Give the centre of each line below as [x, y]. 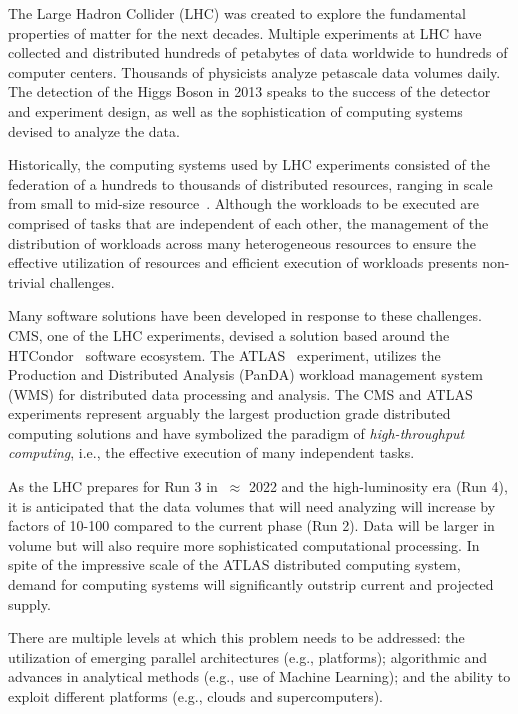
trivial [27, 281]
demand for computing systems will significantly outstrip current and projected [251, 584]
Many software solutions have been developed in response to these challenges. [245, 315]
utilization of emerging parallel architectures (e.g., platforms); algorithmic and [248, 656]
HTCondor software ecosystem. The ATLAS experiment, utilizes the [224, 354]
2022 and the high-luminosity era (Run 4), [378, 486]
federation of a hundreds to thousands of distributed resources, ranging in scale [250, 183]
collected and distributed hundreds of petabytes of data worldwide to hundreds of [258, 52]
